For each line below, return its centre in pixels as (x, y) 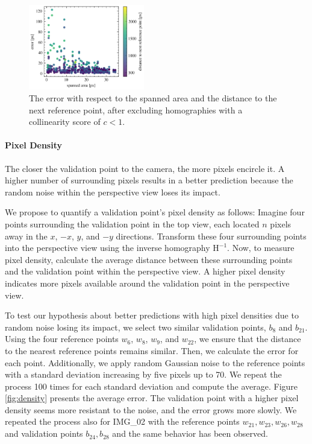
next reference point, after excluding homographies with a (136, 109)
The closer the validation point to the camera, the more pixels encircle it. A (145, 168)
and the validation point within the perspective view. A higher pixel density (145, 271)
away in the (26, 236)
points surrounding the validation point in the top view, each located (132, 224)
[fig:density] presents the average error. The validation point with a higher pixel (152, 398)
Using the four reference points (62, 339)
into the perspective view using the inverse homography (108, 248)
